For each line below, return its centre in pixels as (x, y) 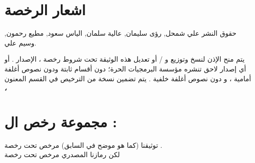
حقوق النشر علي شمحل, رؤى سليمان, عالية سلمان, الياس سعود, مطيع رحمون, (120, 33)
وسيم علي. (21, 42)
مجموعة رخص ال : (61, 121)
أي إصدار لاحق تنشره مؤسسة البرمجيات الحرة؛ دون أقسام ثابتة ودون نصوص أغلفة (125, 68)
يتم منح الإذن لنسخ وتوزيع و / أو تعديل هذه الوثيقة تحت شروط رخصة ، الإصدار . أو (125, 59)
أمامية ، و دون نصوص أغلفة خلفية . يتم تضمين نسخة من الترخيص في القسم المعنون (128, 78)
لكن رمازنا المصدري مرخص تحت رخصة (62, 154)
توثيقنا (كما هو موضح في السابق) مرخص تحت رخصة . (83, 145)
